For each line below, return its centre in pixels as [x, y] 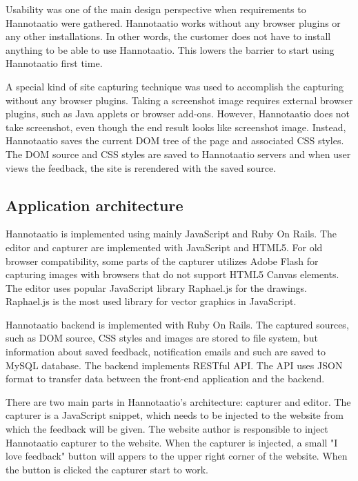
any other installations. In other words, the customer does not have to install [168, 36]
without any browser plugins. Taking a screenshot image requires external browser [179, 100]
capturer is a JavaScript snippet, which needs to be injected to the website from [175, 415]
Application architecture [95, 205]
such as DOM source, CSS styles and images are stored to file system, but [162, 338]
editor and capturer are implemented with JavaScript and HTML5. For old [164, 247]
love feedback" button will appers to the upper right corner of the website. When [177, 456]
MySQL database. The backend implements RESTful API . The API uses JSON [174, 365]
